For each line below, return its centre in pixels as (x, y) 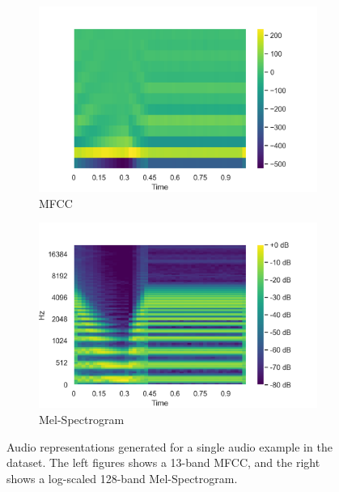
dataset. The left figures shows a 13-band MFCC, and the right (163, 462)
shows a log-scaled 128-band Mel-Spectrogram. (122, 478)
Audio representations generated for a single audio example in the (169, 446)
